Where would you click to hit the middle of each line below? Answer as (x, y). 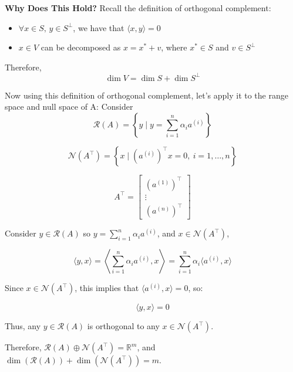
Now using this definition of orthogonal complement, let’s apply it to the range (146, 95)
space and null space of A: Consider (69, 106)
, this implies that (107, 288)
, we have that (99, 27)
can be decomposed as (81, 47)
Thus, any (23, 326)
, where (174, 47)
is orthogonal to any (123, 326)
